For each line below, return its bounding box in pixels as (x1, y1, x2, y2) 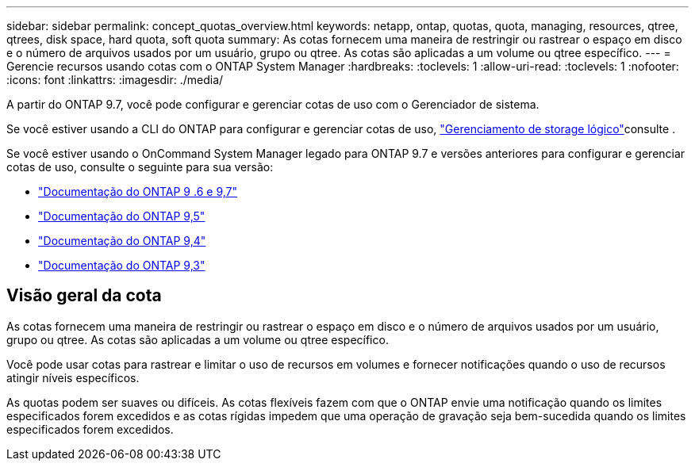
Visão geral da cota (6, 285, 162, 306)
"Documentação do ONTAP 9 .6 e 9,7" (38, 185, 237, 198)
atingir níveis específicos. (6, 370, 140, 385)
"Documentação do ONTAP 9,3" (38, 258, 205, 272)
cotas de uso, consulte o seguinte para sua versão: (6, 160, 274, 174)
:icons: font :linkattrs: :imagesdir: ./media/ (6, 73, 224, 86)
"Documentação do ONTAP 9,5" (38, 209, 205, 223)
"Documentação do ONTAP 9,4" (38, 234, 206, 247)
